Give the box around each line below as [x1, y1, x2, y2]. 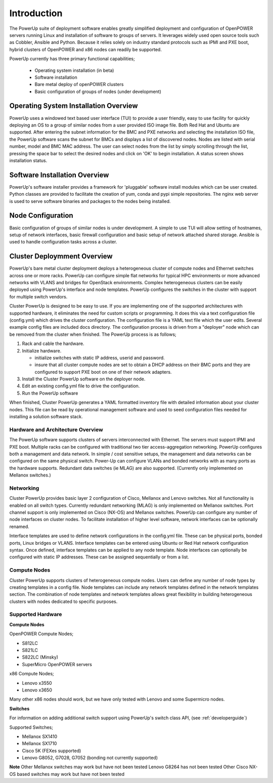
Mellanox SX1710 [22, 741, 57, 747]
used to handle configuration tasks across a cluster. [9, 239, 117, 245]
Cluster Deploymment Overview [9, 252, 113, 260]
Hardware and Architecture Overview [9, 426, 103, 433]
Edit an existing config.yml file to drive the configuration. [22, 383, 140, 389]
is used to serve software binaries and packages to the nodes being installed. [9, 198, 171, 204]
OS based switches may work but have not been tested [9, 771, 125, 777]
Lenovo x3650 [22, 687, 53, 693]
